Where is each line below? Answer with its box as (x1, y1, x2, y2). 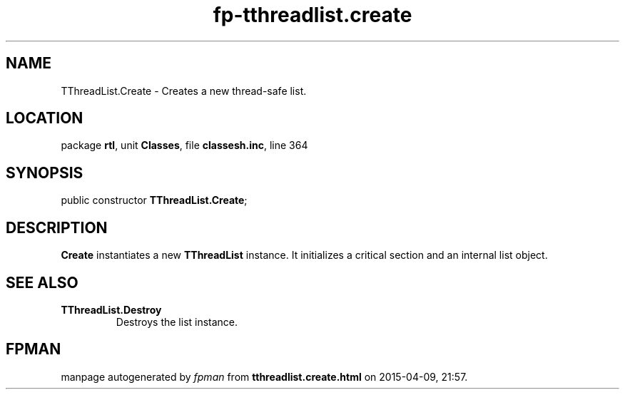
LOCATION (6, 109, 83, 128)
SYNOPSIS (6, 163, 83, 182)
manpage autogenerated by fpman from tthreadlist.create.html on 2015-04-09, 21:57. (61, 370, 468, 383)
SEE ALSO (6, 273, 78, 292)
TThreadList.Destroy (61, 303, 162, 316)
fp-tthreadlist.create (213, 3, 412, 27)
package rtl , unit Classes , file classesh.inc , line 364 (61, 139, 308, 152)
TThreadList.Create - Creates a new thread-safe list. (61, 84, 307, 97)
